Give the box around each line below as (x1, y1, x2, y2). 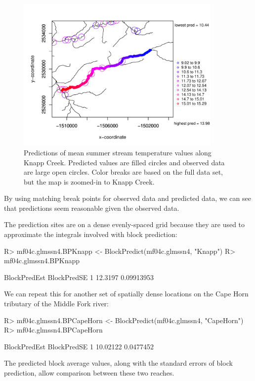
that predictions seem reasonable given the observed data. (4, 202, 179, 213)
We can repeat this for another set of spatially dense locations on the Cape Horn (4, 288, 249, 299)
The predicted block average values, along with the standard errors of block (4, 358, 233, 368)
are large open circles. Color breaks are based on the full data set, (24, 167, 223, 177)
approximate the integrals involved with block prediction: (4, 229, 177, 239)
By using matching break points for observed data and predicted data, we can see (4, 193, 251, 203)
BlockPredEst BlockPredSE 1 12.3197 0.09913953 (4, 272, 154, 282)
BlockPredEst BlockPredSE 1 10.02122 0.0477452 (4, 341, 154, 351)
